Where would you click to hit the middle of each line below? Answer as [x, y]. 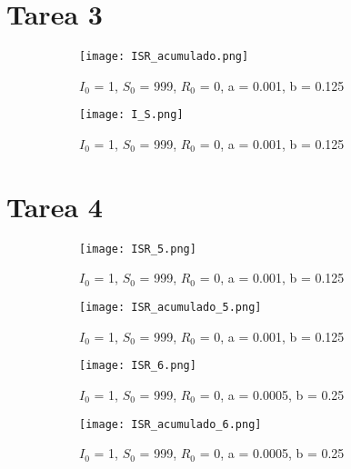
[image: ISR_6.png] [138, 366]
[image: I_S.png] [131, 115]
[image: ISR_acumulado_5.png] [170, 307]
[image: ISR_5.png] [138, 249]
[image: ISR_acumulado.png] [164, 57]
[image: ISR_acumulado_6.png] [170, 424]
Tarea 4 [55, 206]
